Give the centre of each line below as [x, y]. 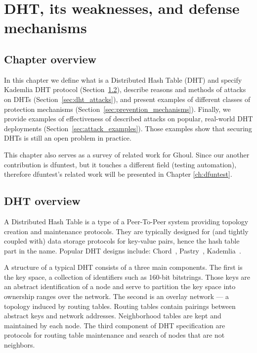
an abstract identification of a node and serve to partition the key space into [120, 286]
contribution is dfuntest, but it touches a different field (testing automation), [120, 164]
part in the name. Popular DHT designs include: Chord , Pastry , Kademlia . [123, 250]
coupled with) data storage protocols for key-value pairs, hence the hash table [122, 241]
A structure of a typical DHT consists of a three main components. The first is [123, 267]
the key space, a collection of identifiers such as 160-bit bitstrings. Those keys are [127, 277]
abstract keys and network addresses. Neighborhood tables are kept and [113, 316]
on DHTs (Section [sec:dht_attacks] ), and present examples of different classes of [127, 99]
